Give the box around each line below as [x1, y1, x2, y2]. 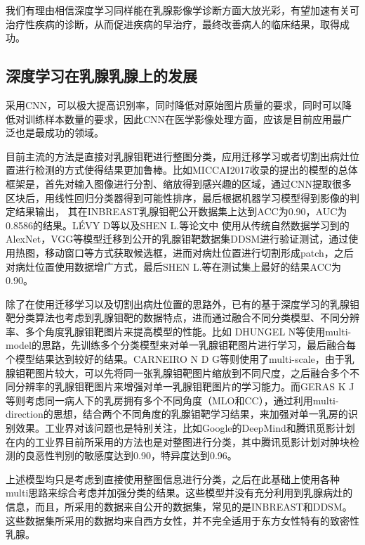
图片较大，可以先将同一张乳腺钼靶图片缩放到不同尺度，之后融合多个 [34, 365, 350, 380]
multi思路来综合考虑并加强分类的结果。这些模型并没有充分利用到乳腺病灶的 [6, 485, 353, 500]
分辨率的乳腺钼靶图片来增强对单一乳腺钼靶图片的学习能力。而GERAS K [15, 379, 346, 394]
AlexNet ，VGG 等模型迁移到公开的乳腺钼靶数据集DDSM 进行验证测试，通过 [6, 231, 349, 246]
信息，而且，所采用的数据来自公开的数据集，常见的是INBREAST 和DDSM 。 [6, 499, 352, 514]
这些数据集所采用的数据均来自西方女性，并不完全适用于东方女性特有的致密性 [6, 513, 359, 527]
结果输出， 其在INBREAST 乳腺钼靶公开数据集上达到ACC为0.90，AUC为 [15, 204, 347, 219]
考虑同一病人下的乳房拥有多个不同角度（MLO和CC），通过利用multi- [25, 392, 339, 407]
